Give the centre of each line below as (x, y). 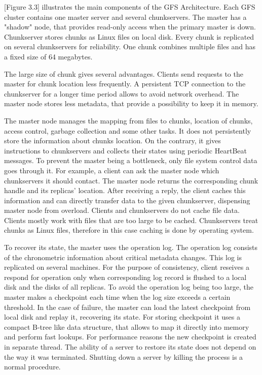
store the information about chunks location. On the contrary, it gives (113, 140)
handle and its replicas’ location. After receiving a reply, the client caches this (125, 190)
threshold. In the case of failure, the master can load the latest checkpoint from (127, 307)
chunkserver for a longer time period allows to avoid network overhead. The (122, 93)
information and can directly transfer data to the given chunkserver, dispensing (127, 200)
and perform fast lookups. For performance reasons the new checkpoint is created (130, 337)
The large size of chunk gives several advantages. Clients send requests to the (124, 73)
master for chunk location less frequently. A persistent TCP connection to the (125, 84)
